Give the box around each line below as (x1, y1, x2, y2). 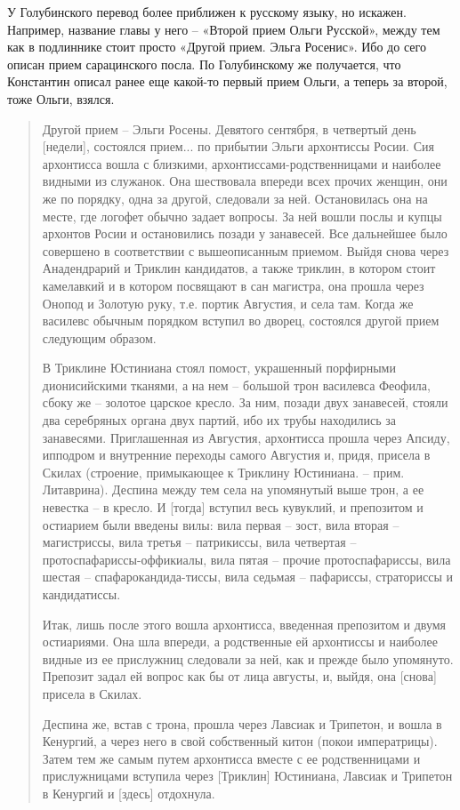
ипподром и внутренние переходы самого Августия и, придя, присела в (42, 445, 431, 464)
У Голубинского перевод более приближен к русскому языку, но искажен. (7, 3, 407, 20)
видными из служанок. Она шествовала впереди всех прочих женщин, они (42, 172, 448, 190)
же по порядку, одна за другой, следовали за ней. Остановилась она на (42, 188, 428, 207)
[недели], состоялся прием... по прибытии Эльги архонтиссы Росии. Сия (42, 137, 434, 156)
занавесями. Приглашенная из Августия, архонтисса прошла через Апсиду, (42, 428, 450, 446)
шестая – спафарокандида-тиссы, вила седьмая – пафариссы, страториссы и (42, 567, 454, 586)
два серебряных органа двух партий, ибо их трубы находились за (42, 411, 396, 429)
